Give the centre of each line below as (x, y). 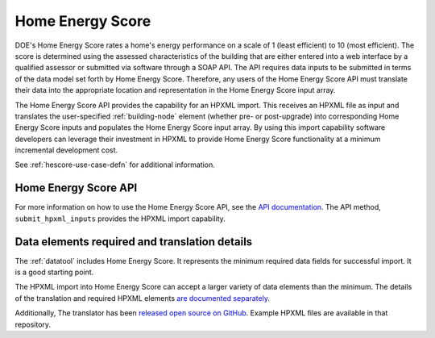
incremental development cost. (66, 150)
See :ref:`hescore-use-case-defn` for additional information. (115, 165)
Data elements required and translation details (134, 242)
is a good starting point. (54, 272)
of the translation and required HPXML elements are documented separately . (142, 298)
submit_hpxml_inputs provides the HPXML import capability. (120, 219)
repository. (33, 324)
